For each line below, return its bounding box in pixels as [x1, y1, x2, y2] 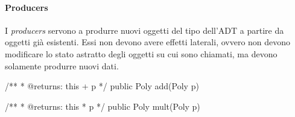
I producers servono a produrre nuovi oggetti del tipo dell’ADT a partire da [5, 24, 284, 36]
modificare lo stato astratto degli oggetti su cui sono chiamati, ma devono [5, 47, 278, 60]
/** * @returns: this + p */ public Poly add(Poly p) [5, 80, 199, 92]
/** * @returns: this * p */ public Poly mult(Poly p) [5, 100, 200, 112]
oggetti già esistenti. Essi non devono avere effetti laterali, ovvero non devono [5, 36, 291, 48]
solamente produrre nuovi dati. [5, 59, 119, 72]
